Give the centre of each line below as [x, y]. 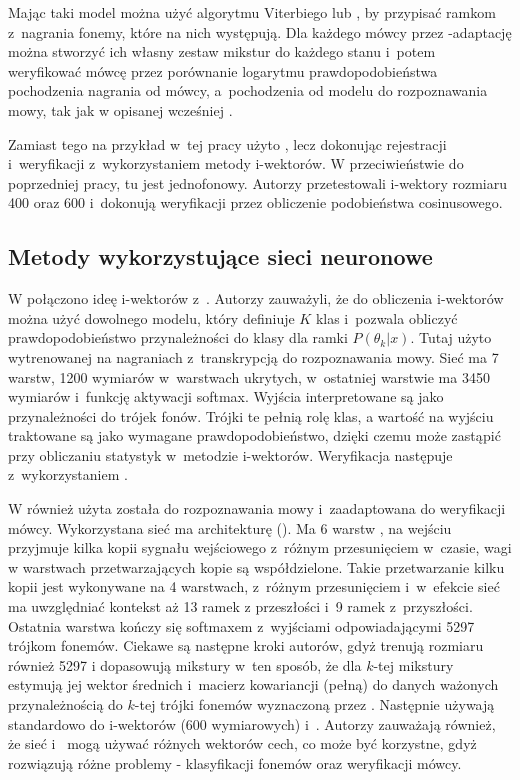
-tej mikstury [413, 664]
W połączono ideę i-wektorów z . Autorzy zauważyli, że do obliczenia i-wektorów [256, 298]
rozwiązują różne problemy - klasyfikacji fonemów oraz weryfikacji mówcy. [235, 762]
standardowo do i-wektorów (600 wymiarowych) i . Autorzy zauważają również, [252, 723]
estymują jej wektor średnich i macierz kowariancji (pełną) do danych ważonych [253, 684]
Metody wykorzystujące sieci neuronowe [220, 256]
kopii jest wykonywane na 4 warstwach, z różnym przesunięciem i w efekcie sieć [254, 586]
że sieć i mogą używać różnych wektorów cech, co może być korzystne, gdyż [242, 743]
